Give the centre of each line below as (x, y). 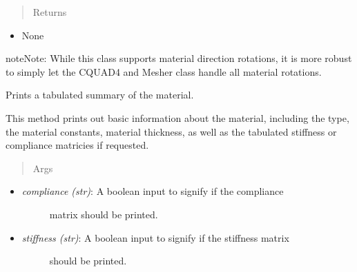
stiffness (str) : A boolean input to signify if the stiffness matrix (155, 237)
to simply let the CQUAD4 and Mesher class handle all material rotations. (164, 71)
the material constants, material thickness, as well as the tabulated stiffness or (171, 131)
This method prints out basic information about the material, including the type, (177, 117)
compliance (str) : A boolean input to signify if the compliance (153, 191)
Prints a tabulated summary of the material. (100, 95)
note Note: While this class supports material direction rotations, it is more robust (179, 58)
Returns (50, 12)
